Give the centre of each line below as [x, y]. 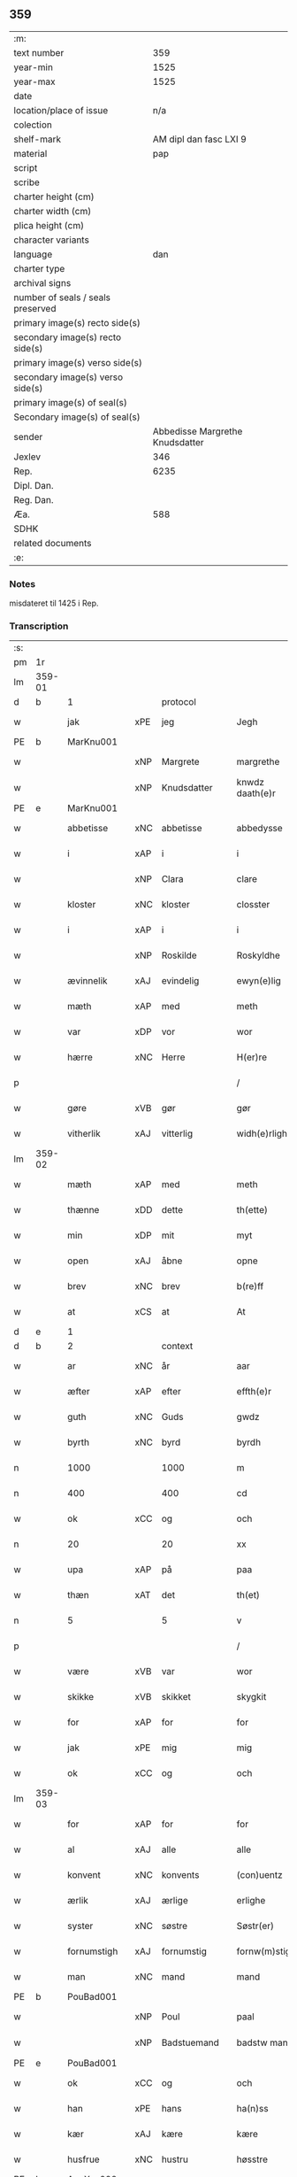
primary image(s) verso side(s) [78, 362]
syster [80, 1926]
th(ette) [252, 1210]
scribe [27, 182]
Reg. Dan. [34, 499]
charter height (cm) [54, 197]
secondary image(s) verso [69, 377]
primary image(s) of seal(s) [71, 402]
